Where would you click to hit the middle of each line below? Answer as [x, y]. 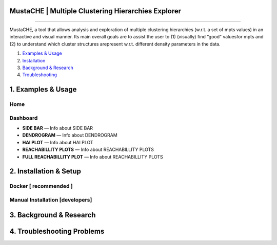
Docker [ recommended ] [41, 186]
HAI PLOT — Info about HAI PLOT [58, 142]
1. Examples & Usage [43, 90]
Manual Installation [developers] [51, 199]
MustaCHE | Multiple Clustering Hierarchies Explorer [95, 11]
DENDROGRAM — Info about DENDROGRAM [70, 135]
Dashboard [24, 118]
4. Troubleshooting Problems [57, 231]
